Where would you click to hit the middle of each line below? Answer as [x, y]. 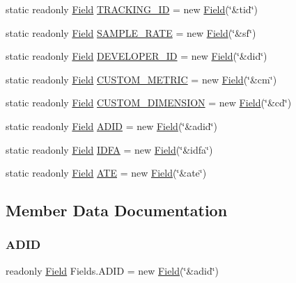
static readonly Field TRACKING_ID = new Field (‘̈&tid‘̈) [132, 9]
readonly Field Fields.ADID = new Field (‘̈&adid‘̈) [112, 270]
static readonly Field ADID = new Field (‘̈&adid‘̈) [111, 126]
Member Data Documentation [117, 210]
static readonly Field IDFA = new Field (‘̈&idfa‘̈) [109, 149]
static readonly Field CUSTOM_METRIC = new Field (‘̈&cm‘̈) [141, 79]
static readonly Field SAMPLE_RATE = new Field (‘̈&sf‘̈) [131, 32]
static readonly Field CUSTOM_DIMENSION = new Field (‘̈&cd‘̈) [149, 103]
